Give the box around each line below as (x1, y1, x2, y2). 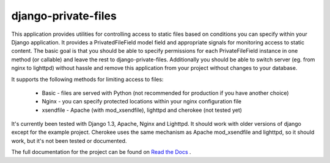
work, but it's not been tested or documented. (11, 137, 127, 144)
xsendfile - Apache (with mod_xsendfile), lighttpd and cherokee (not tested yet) (42, 106, 243, 114)
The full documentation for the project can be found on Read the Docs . (11, 148, 192, 156)
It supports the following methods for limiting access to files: (11, 75, 164, 83)
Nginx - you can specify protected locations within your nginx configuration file (42, 98, 241, 105)
